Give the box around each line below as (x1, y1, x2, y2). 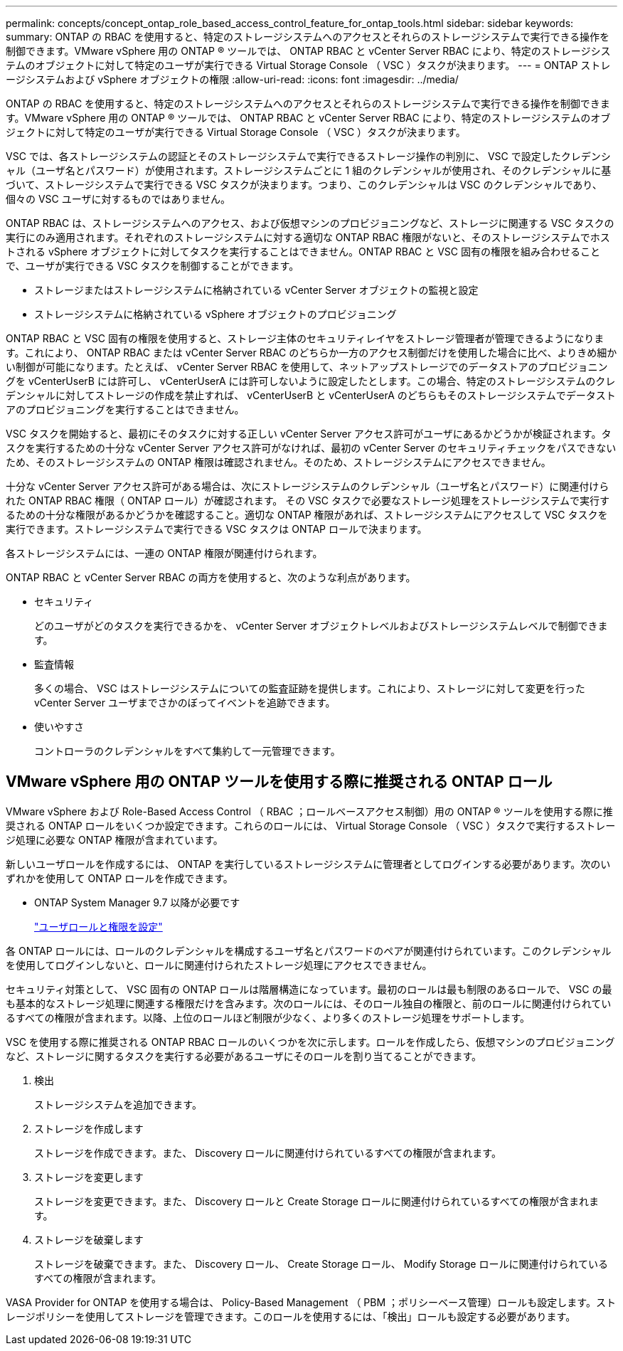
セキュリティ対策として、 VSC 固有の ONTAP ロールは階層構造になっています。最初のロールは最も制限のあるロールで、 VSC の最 (6, 982, 612, 995)
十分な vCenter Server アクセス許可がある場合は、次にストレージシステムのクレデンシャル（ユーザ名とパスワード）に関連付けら (6, 480, 609, 492)
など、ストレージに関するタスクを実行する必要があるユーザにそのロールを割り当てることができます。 (6, 1049, 482, 1062)
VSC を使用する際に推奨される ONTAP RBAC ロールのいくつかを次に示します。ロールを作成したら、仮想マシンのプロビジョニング (6, 1035, 615, 1048)
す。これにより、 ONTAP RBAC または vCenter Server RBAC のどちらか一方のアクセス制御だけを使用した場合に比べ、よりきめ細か (6, 346, 617, 359)
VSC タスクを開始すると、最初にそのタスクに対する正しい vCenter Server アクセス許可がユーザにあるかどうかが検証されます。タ (6, 428, 612, 440)
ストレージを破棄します (34, 1233, 144, 1246)
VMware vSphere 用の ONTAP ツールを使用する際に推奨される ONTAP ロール (6, 773, 553, 791)
